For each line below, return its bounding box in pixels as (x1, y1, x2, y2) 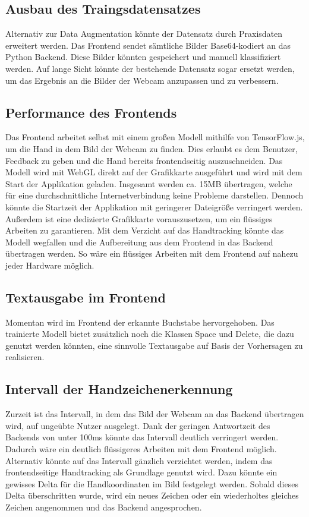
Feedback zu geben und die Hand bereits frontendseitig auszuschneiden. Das (5, 154, 283, 166)
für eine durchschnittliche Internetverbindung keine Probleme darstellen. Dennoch (5, 189, 304, 201)
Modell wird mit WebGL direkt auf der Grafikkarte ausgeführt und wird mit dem (5, 166, 302, 178)
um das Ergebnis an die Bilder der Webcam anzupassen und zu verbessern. (5, 74, 279, 86)
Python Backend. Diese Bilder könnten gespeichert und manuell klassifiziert (5, 51, 281, 63)
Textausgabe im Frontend (5, 288, 166, 306)
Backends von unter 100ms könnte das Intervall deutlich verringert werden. (5, 431, 279, 443)
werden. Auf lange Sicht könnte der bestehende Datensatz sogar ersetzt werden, (5, 62, 295, 74)
